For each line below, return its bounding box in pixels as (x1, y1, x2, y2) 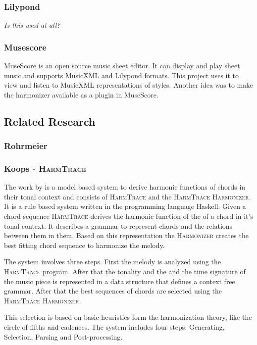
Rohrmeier (4, 140, 48, 152)
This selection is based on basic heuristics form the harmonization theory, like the (4, 312, 252, 322)
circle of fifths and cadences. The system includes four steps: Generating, (4, 321, 225, 332)
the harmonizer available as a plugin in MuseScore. (4, 89, 158, 99)
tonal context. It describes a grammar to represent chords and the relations (4, 220, 233, 231)
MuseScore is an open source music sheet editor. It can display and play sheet (4, 60, 240, 71)
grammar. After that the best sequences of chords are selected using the (4, 286, 222, 296)
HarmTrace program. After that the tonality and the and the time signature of (4, 266, 246, 276)
